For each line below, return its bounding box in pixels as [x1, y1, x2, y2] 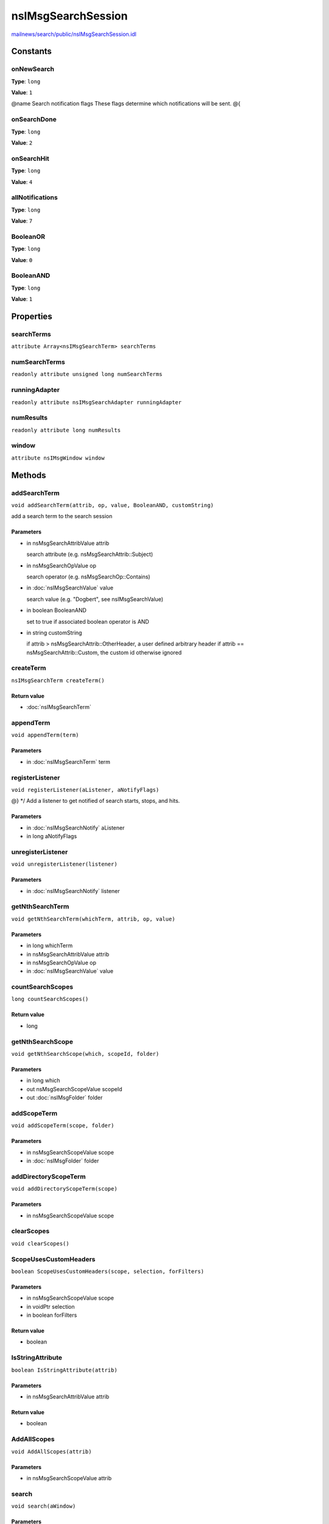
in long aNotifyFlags [26, 833, 77, 840]
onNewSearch [11, 65, 55, 73]
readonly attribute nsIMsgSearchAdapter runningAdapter [11, 399, 182, 405]
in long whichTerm [26, 942, 73, 949]
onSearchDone [11, 115, 57, 124]
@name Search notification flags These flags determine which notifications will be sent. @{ [11, 100, 241, 107]
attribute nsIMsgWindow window [11, 454, 105, 461]
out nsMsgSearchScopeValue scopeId [26, 1085, 122, 1092]
